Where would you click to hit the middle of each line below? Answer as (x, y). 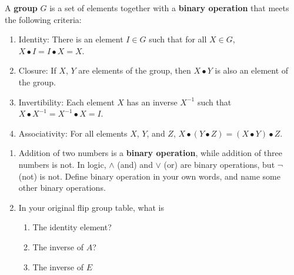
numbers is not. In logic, (62, 164)
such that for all (178, 39)
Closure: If (37, 70)
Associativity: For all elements (73, 133)
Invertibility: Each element (66, 102)
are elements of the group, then (135, 70)
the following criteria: (43, 19)
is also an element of (252, 70)
